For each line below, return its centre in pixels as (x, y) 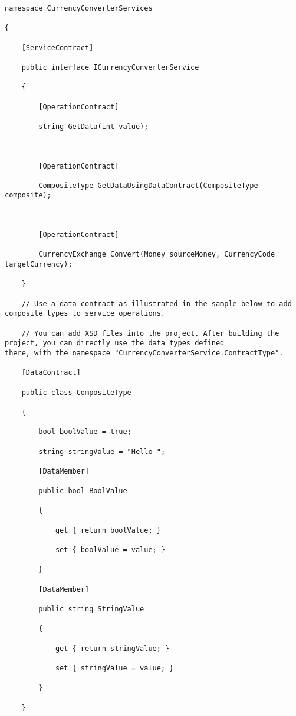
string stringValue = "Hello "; (102, 451)
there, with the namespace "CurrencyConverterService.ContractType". (144, 353)
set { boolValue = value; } (110, 550)
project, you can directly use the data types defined (115, 343)
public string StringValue (91, 609)
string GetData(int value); (93, 126)
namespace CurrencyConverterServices (79, 8)
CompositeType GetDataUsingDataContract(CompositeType (148, 185)
